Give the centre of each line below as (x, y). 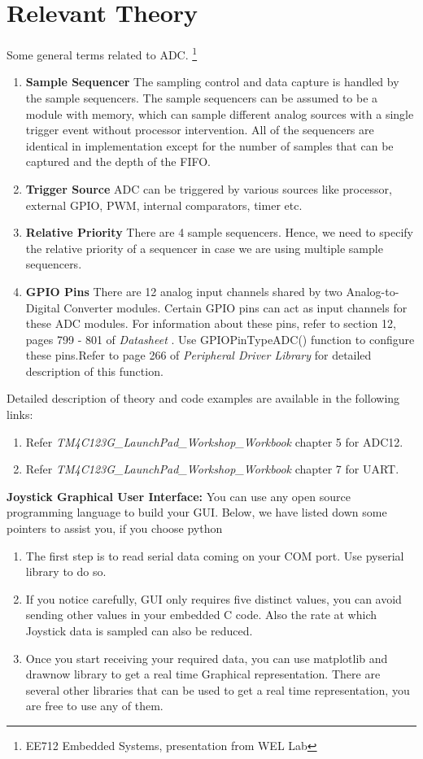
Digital (43, 307)
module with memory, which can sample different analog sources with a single (220, 113)
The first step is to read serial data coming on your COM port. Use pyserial (215, 555)
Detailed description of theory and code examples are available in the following (203, 398)
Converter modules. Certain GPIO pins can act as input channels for (235, 307)
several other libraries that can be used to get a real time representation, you (218, 689)
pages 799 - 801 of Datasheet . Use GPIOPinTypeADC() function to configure (220, 339)
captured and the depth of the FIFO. (118, 161)
